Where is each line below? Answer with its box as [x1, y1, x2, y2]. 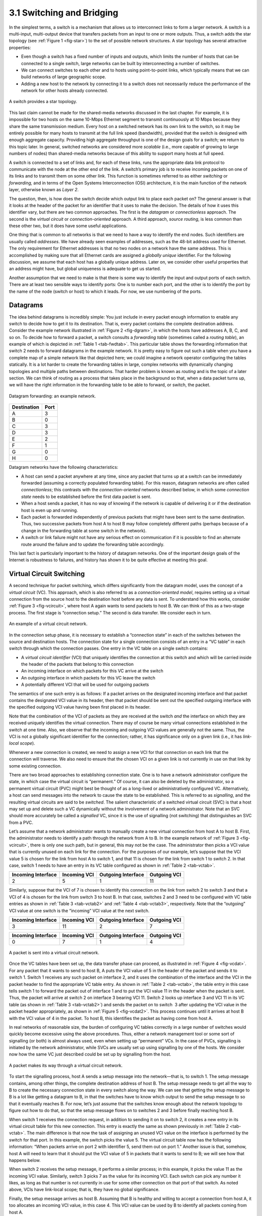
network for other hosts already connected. [21, 88, 108, 93]
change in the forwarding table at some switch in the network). [21, 528, 147, 534]
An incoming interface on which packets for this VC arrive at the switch [21, 668, 164, 674]
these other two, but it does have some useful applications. [9, 223, 128, 229]
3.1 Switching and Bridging [9, 7, 118, 18]
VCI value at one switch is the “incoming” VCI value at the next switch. [9, 908, 150, 913]
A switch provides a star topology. [9, 99, 77, 105]
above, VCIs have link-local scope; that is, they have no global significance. [9, 1187, 160, 1193]
